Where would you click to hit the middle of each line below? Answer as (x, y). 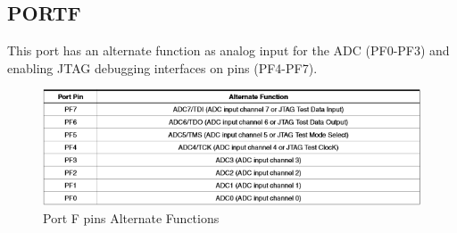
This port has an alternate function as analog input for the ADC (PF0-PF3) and (228, 50)
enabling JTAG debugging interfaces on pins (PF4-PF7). (162, 67)
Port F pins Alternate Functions (131, 217)
